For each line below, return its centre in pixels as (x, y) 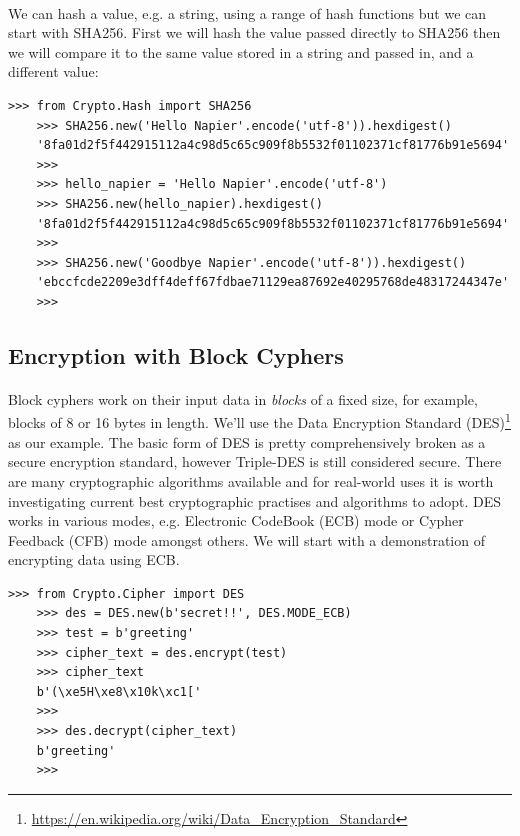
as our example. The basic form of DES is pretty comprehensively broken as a (247, 441)
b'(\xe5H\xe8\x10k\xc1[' (119, 691)
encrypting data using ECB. (94, 559)
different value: (53, 71)
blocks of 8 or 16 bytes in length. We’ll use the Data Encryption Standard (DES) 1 (259, 421)
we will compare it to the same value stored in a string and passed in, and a (241, 51)
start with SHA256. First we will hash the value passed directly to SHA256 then (254, 32)
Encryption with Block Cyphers (176, 354)
